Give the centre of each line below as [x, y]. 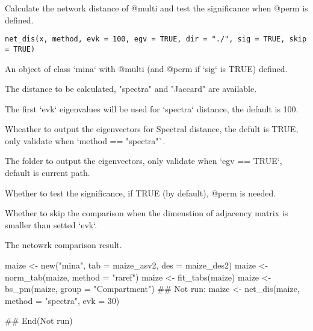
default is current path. [48, 173]
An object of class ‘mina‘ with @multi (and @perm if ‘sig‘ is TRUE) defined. [146, 68]
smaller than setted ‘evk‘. [51, 224]
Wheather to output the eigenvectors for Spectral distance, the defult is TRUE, [152, 129]
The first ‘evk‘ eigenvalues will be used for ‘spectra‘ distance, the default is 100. [152, 108]
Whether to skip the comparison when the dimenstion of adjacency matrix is [147, 213]
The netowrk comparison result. [64, 245]
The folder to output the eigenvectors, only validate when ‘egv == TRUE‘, [144, 161]
